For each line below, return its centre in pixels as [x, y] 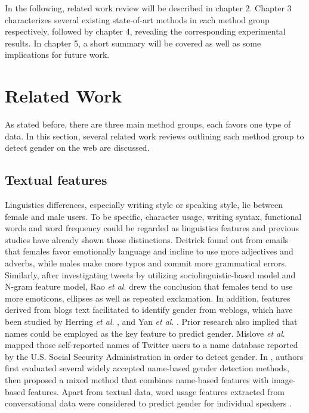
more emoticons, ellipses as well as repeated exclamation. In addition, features [148, 298]
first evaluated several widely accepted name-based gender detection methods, [147, 368]
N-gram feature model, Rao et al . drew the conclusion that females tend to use [149, 286]
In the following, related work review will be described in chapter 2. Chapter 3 [148, 8]
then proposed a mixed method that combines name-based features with [137, 379]
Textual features [56, 180]
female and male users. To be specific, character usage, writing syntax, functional [153, 216]
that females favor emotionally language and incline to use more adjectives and [149, 251]
